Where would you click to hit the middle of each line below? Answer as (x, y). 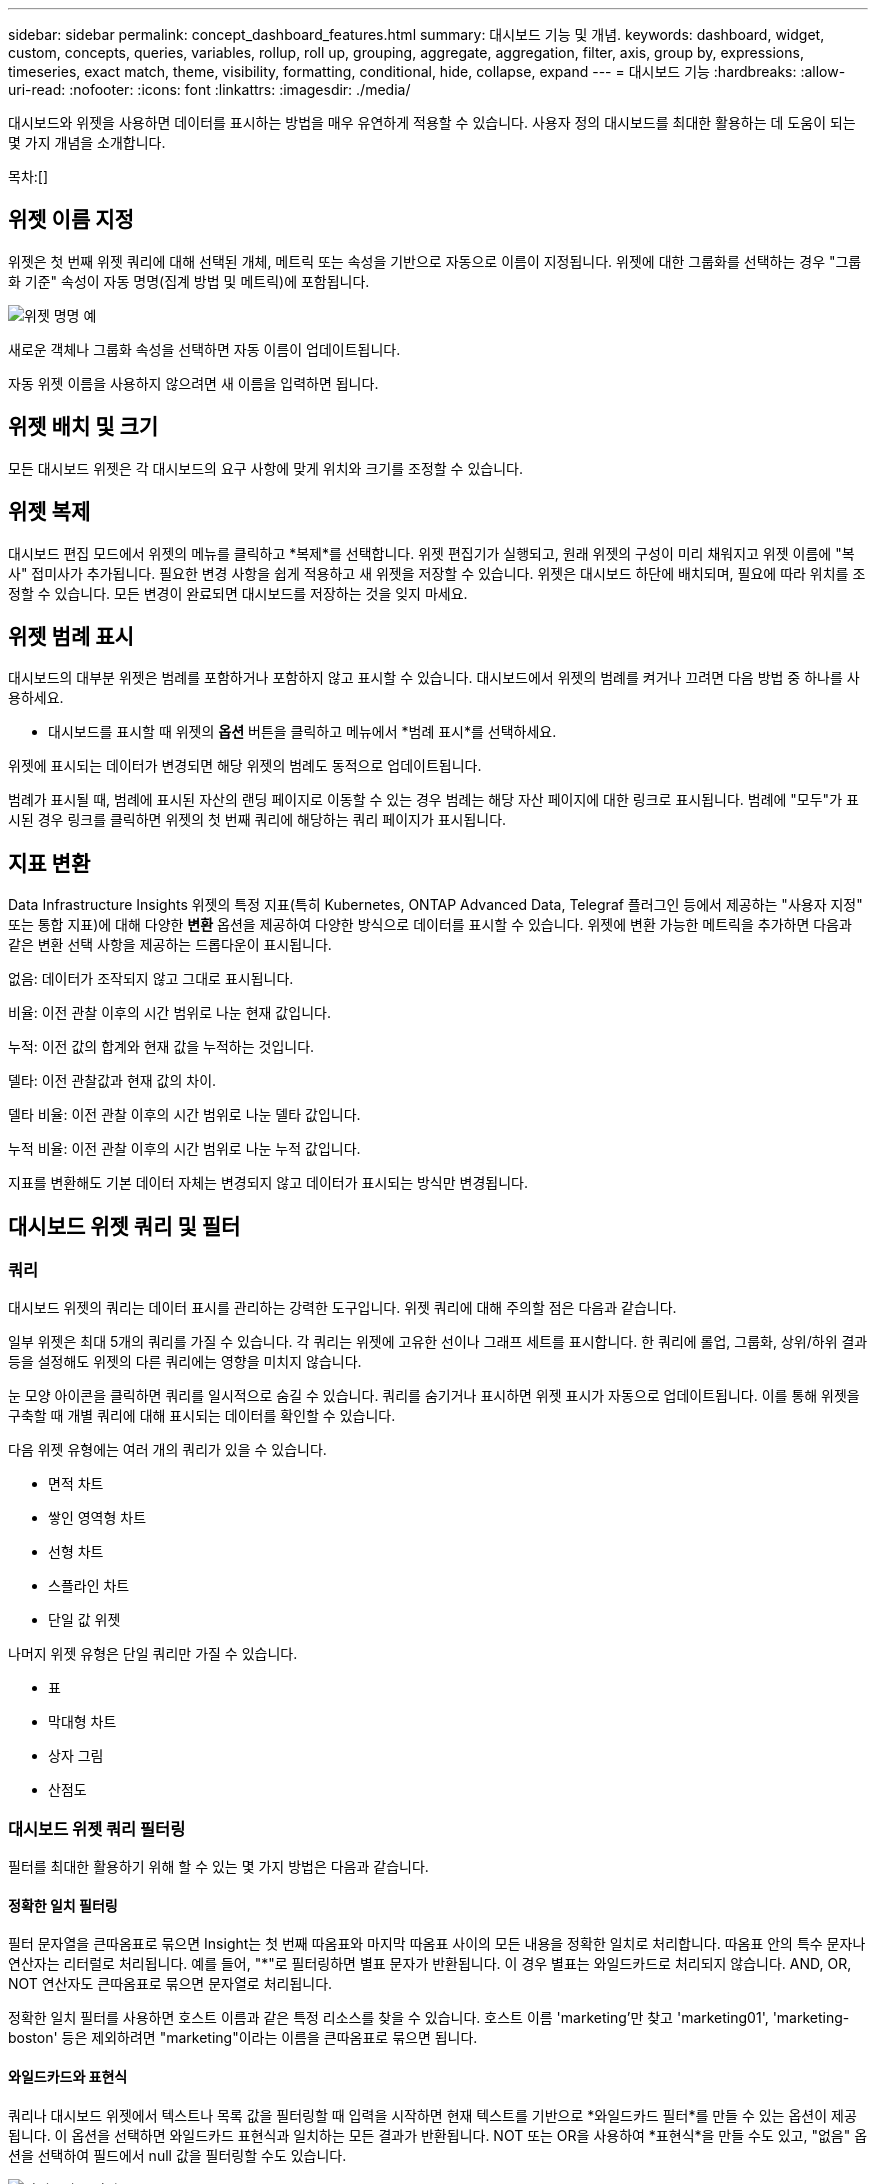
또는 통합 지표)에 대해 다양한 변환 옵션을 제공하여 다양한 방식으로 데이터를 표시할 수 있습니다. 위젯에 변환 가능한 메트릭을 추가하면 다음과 (430, 925)
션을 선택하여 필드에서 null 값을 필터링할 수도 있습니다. (177, 2155)
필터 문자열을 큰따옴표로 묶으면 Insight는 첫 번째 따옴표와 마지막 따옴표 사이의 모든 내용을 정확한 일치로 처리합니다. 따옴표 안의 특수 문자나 (437, 1944)
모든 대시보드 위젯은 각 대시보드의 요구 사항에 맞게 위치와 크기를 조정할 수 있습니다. (265, 468)
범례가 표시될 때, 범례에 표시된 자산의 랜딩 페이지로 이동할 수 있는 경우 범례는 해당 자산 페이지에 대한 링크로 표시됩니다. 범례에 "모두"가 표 (433, 800)
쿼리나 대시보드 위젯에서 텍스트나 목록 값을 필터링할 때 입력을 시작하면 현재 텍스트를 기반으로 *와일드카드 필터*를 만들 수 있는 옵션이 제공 (432, 2115)
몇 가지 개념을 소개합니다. (87, 142)
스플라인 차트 (89, 1586)
